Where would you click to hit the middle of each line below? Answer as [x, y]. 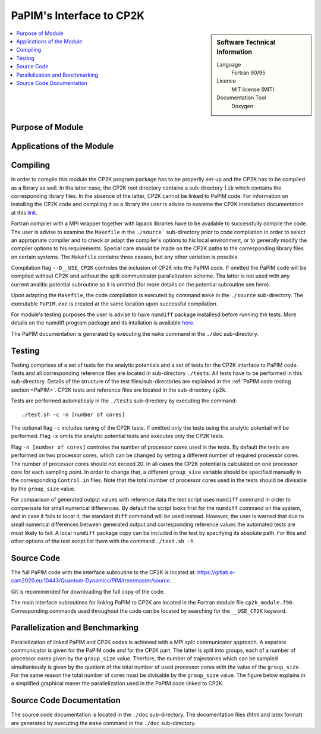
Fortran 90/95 [248, 73]
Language [229, 64]
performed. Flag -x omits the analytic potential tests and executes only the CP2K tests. [118, 436]
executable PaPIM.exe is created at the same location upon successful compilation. [114, 304]
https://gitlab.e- [216, 572]
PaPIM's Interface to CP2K [78, 15]
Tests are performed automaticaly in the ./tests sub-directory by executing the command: [124, 401]
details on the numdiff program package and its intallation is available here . [103, 323]
